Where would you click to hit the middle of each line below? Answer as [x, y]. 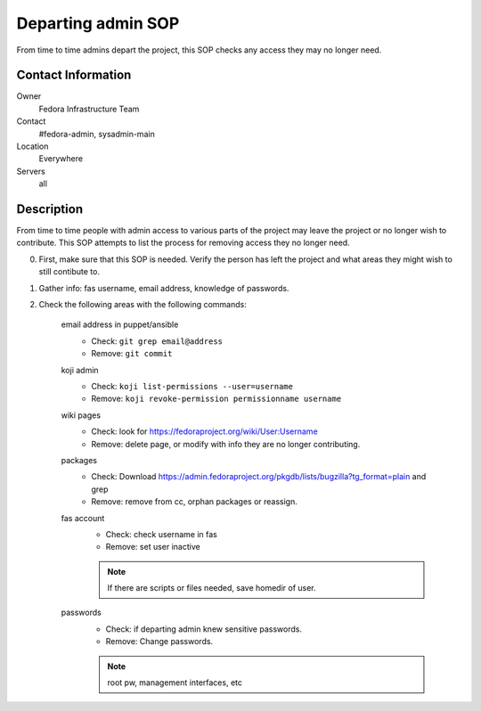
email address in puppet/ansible [120, 324]
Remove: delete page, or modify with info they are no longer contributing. [226, 444]
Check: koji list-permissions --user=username [192, 386]
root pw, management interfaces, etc [175, 682]
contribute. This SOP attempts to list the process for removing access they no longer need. [183, 243]
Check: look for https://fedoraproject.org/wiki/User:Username [204, 431]
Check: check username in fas [162, 534]
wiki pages [81, 415]
